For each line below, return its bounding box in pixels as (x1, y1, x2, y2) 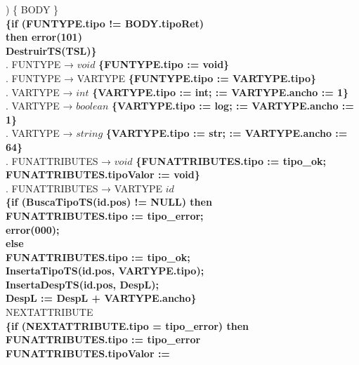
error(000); (6, 222, 60, 237)
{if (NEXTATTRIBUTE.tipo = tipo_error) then (6, 318, 249, 333)
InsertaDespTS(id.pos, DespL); (6, 277, 159, 291)
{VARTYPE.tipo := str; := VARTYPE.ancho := (105, 126, 348, 140)
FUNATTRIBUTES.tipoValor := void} (6, 167, 200, 182)
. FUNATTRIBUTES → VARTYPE (6, 180, 163, 195)
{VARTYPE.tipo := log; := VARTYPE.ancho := (111, 98, 354, 113)
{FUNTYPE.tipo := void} (98, 57, 230, 72)
